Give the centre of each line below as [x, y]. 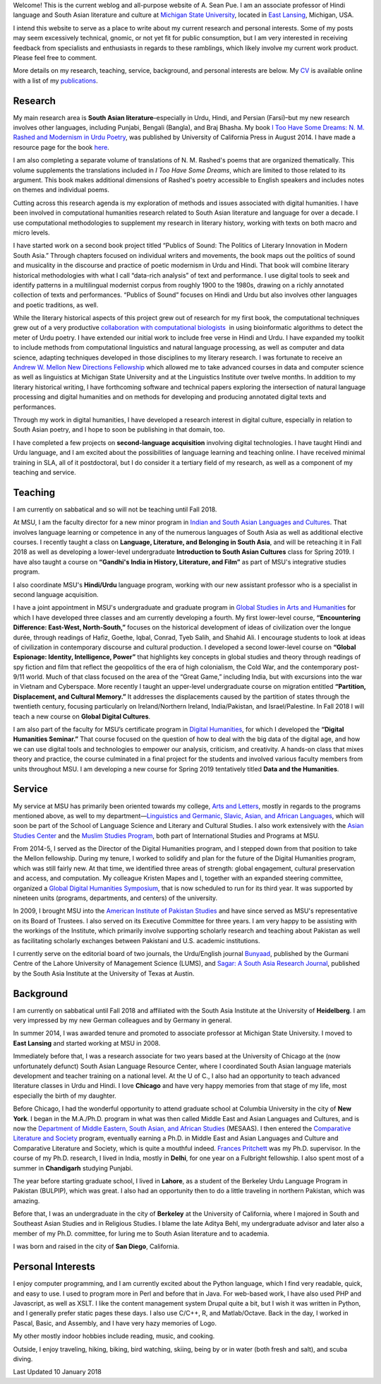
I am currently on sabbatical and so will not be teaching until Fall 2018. [115, 509]
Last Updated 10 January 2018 [57, 1372]
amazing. [26, 1200]
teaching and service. [45, 472]
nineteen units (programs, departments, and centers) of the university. [115, 898]
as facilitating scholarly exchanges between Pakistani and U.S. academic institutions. [137, 940]
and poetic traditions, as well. [56, 304]
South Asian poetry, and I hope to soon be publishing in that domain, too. [119, 430]
